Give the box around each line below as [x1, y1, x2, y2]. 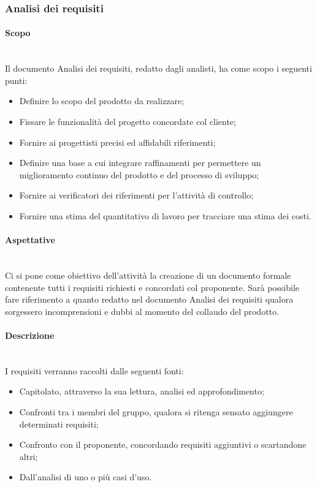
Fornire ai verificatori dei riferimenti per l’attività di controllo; [19, 189, 254, 202]
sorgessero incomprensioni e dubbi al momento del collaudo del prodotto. [5, 304, 279, 317]
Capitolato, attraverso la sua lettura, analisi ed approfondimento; [19, 385, 264, 398]
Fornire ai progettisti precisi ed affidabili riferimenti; [19, 135, 216, 148]
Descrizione [5, 328, 55, 341]
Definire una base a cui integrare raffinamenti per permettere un [19, 156, 261, 169]
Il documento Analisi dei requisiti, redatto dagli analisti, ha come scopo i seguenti [5, 62, 312, 75]
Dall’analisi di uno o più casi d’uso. [19, 470, 152, 483]
